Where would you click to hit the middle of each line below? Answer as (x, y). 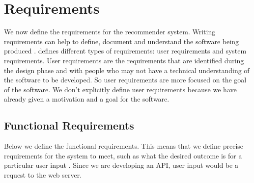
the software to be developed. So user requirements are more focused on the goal (125, 80)
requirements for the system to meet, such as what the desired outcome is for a (123, 155)
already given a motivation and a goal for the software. (87, 99)
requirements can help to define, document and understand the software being (121, 41)
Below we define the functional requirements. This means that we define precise (124, 146)
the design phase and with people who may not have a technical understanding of (127, 70)
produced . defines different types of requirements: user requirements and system (125, 51)
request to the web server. (43, 174)
